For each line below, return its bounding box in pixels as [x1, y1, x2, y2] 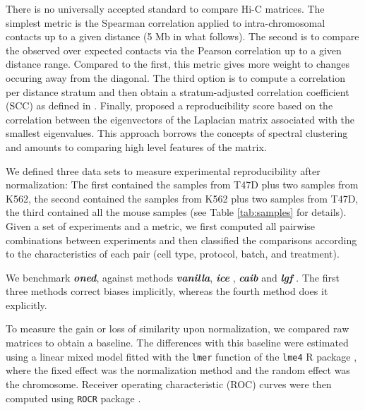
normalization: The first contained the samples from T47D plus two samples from [6, 177, 359, 192]
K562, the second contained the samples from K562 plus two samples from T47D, [6, 191, 359, 205]
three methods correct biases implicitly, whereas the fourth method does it [6, 284, 328, 299]
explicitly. [6, 297, 47, 312]
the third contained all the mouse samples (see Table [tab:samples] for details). [6, 205, 347, 219]
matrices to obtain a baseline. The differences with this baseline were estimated [6, 335, 349, 350]
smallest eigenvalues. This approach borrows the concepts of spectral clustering [6, 126, 348, 140]
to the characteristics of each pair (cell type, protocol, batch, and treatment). [6, 246, 340, 261]
